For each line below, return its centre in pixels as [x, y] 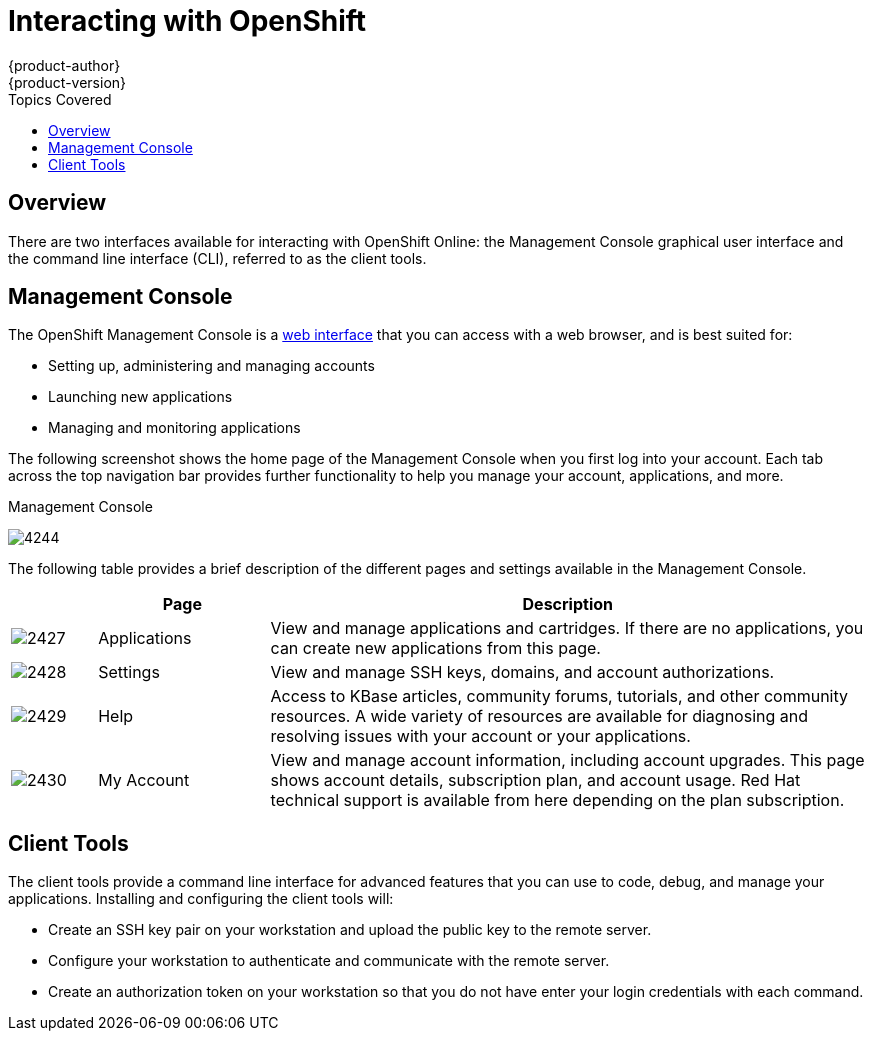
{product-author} [64, 65]
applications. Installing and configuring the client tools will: [201, 899]
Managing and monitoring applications [174, 428]
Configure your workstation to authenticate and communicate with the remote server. [329, 961]
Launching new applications [140, 397]
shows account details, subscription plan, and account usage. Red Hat [535, 780]
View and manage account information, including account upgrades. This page [567, 760]
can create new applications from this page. [435, 648]
